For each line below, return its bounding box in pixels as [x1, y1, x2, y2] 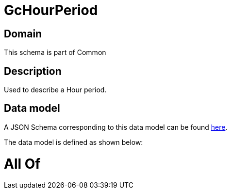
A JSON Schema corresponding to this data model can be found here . [4, 123, 228, 131]
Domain [4, 27, 42, 40]
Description [4, 65, 62, 77]
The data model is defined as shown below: [4, 138, 143, 146]
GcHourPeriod [4, 2, 98, 18]
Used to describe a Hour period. [4, 86, 107, 94]
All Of [4, 155, 41, 172]
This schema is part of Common [4, 48, 106, 57]
